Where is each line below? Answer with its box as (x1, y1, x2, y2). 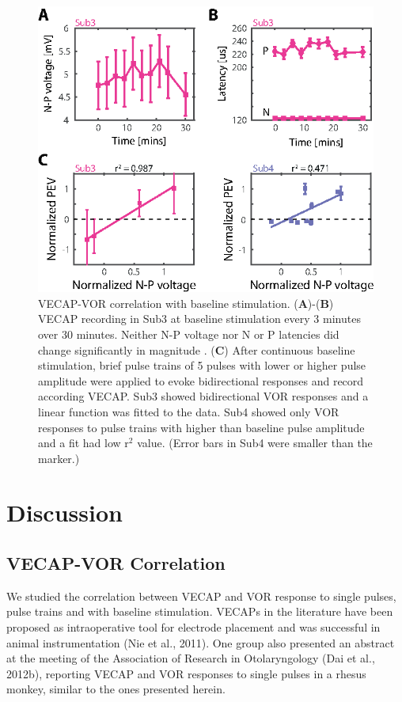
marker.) (38, 450, 80, 466)
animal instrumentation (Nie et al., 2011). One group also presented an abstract (6, 634, 395, 651)
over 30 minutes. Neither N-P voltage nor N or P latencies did (38, 325, 339, 342)
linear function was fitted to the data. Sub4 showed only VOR (38, 403, 339, 419)
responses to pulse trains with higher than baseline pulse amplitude (38, 419, 365, 435)
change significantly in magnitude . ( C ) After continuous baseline (38, 341, 355, 358)
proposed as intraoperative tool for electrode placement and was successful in (6, 619, 381, 636)
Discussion (6, 496, 123, 529)
